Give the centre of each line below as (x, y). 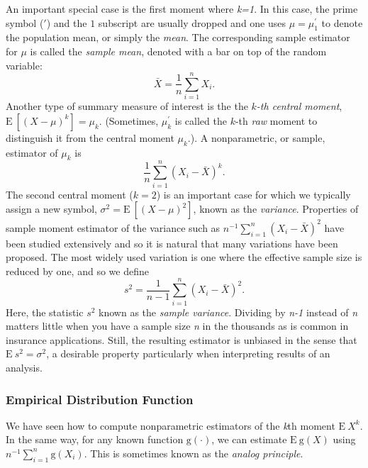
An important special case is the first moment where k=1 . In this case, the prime (182, 9)
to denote (342, 22)
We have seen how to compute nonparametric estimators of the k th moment (171, 425)
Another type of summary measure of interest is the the (127, 106)
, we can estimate (249, 439)
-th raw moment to (276, 120)
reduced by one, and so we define (77, 271)
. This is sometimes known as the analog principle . (194, 453)
